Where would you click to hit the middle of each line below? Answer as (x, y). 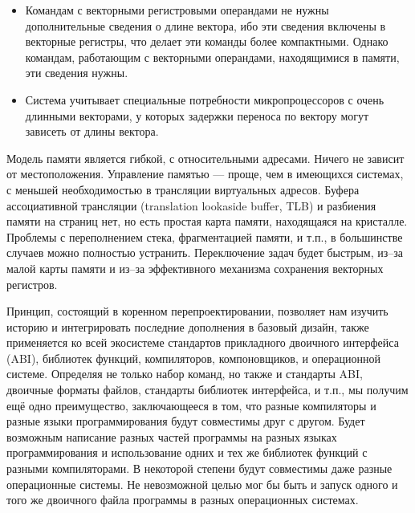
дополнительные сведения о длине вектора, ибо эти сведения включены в (205, 25)
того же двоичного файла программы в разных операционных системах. (183, 500)
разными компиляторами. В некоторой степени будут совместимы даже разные (199, 468)
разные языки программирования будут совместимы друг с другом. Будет (186, 421)
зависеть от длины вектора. (92, 131)
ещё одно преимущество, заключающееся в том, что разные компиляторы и (191, 405)
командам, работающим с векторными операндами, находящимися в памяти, (212, 57)
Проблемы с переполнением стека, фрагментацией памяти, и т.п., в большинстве (205, 236)
